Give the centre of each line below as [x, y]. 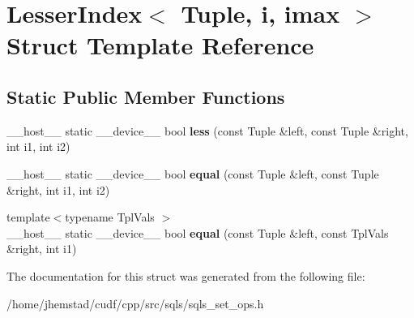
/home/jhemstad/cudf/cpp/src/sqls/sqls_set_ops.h [135, 303]
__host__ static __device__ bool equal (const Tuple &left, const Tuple [193, 173]
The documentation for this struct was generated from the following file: [186, 275]
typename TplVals [110, 217]
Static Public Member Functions [146, 96]
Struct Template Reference [160, 45]
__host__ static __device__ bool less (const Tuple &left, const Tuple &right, [207, 130]
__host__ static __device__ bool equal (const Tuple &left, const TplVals [198, 232]
